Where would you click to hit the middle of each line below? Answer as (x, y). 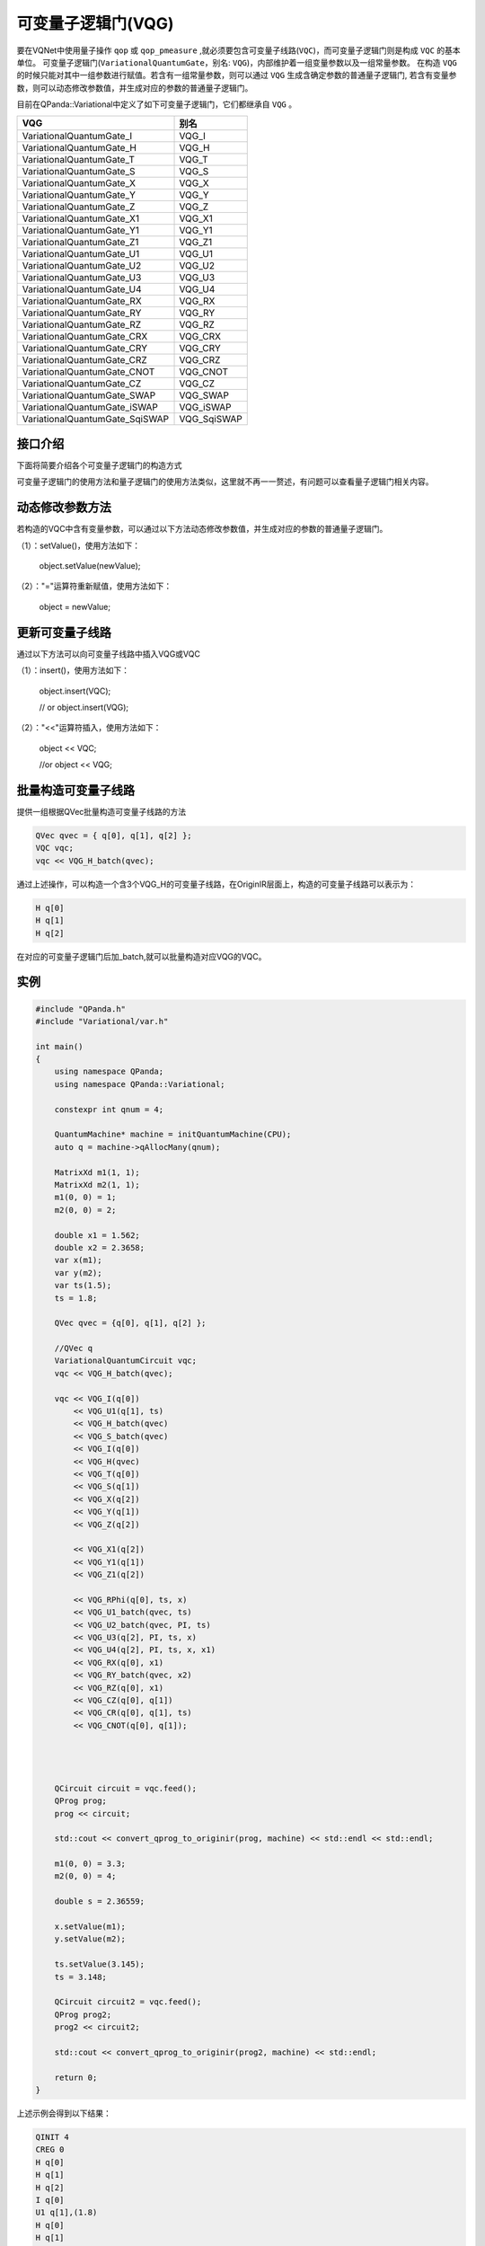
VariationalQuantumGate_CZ (82, 384)
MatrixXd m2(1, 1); (97, 1185)
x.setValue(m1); (90, 1927)
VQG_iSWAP (206, 407)
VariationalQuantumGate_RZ (82, 324)
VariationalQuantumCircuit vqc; (126, 1361)
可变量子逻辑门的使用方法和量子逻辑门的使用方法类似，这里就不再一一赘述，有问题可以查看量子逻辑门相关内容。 (225, 482)
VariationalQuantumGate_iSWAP (90, 407)
